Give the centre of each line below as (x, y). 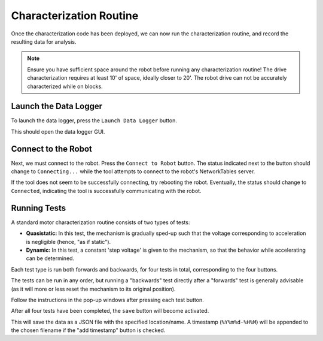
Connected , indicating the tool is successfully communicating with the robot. (106, 191)
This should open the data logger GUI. (58, 131)
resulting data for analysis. (44, 41)
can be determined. (50, 258)
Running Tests (38, 208)
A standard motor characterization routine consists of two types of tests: (100, 222)
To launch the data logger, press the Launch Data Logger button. (94, 120)
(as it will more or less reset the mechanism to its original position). (93, 289)
